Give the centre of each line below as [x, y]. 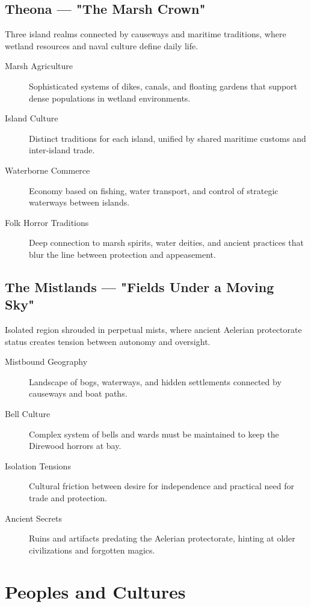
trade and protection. [68, 498]
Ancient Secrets [33, 518]
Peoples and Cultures [95, 591]
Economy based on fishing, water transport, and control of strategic [154, 190]
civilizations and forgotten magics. [92, 550]
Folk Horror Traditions [47, 222]
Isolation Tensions [38, 465]
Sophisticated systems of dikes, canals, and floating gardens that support [163, 86]
